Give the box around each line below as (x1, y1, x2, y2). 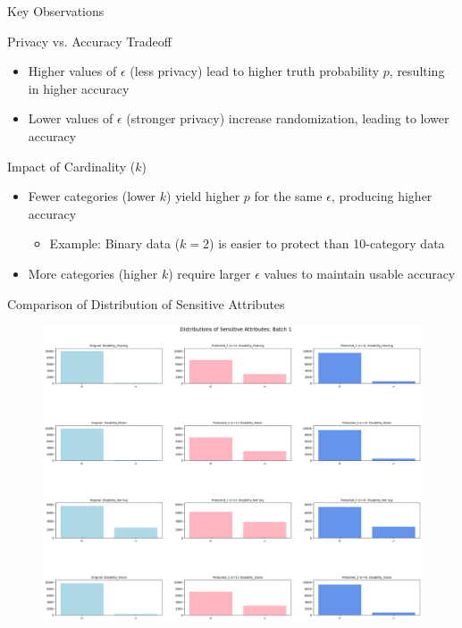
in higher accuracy (28, 79, 130, 97)
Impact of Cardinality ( (7, 156, 136, 175)
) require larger (168, 264, 251, 282)
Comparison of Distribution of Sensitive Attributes (7, 294, 285, 313)
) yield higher (166, 187, 240, 205)
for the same (254, 187, 323, 205)
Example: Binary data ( (49, 234, 181, 253)
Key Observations (7, 2, 105, 20)
